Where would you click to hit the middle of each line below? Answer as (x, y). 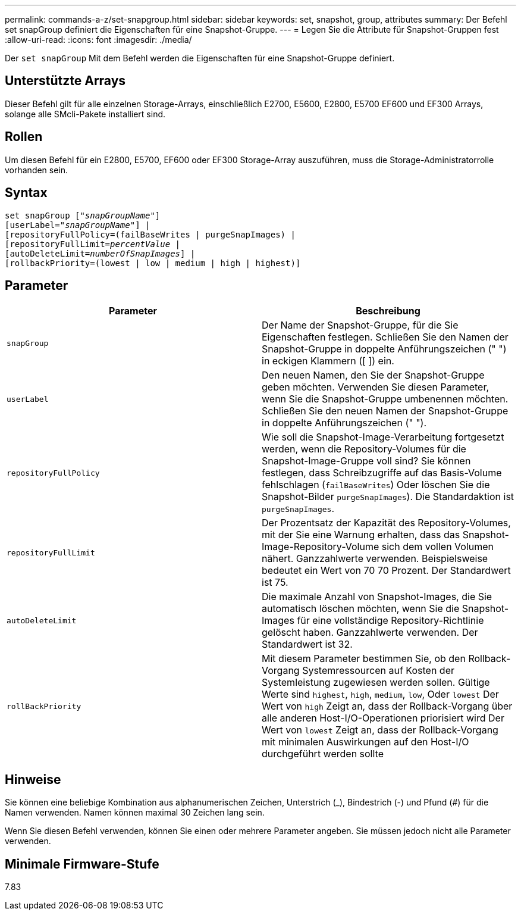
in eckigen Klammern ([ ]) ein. (328, 361)
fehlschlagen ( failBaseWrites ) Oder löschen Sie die (376, 485)
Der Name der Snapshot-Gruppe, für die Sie (360, 325)
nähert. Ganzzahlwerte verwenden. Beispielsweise (375, 559)
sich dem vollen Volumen (438, 547)
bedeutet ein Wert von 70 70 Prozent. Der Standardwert (386, 571)
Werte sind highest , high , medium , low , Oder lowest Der (380, 694)
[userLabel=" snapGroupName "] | (78, 225)
